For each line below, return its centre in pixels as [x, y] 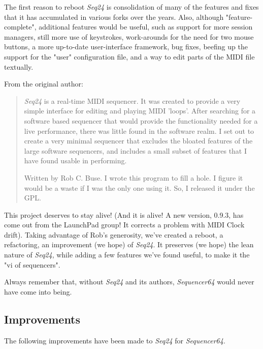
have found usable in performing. [75, 161]
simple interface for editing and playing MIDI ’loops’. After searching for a [140, 111]
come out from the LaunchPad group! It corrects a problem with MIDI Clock [124, 225]
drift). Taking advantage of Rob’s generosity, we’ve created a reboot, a [114, 234]
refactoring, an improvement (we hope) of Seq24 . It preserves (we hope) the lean [129, 244]
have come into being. [38, 291]
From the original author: [44, 84]
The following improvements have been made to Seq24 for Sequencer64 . [115, 340]
